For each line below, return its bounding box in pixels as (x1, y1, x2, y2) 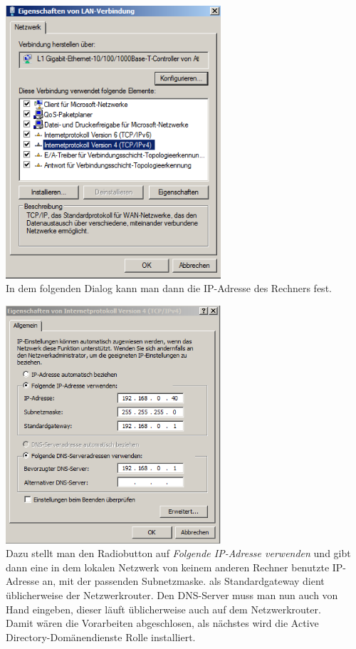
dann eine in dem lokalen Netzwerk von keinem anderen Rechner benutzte (6, 559, 330, 574)
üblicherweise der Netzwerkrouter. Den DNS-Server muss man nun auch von (6, 587, 338, 602)
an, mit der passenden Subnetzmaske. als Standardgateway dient (42, 573, 325, 588)
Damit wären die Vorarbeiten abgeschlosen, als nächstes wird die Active (6, 616, 319, 630)
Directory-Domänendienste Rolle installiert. (6, 629, 196, 644)
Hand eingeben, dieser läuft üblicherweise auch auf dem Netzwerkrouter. (6, 601, 321, 616)
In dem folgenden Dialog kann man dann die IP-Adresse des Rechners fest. (6, 281, 332, 296)
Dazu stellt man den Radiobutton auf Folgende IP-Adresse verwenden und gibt (6, 546, 351, 561)
